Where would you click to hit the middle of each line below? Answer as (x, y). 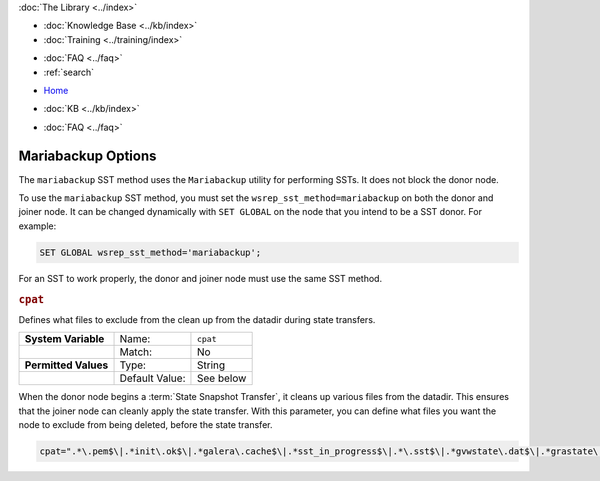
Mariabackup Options (87, 155)
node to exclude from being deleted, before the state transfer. (145, 424)
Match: (136, 352)
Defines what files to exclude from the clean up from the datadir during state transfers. (197, 319)
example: (37, 226)
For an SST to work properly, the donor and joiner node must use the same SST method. (200, 278)
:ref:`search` (69, 72)
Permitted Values (66, 365)
